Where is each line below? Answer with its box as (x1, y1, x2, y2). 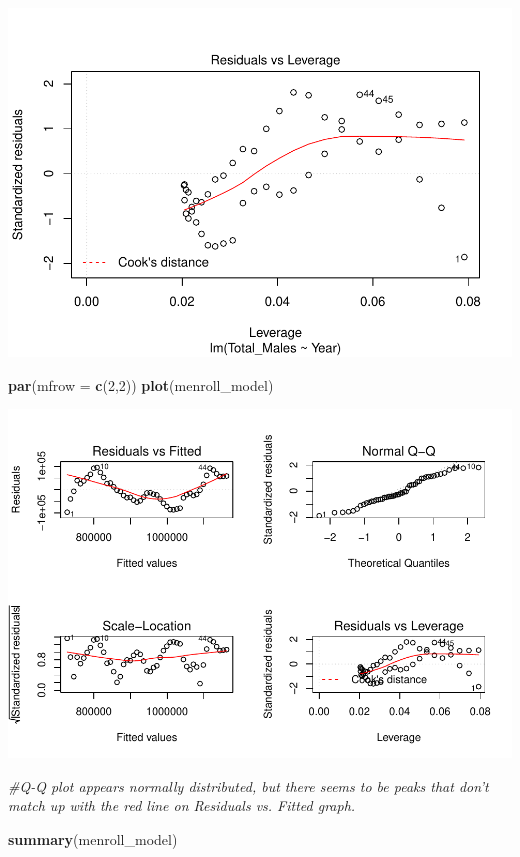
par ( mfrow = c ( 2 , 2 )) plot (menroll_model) (8, 374, 274, 395)
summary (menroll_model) (8, 828, 178, 849)
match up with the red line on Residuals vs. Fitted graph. (8, 795, 356, 816)
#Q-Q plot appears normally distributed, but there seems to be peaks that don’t (8, 775, 489, 796)
